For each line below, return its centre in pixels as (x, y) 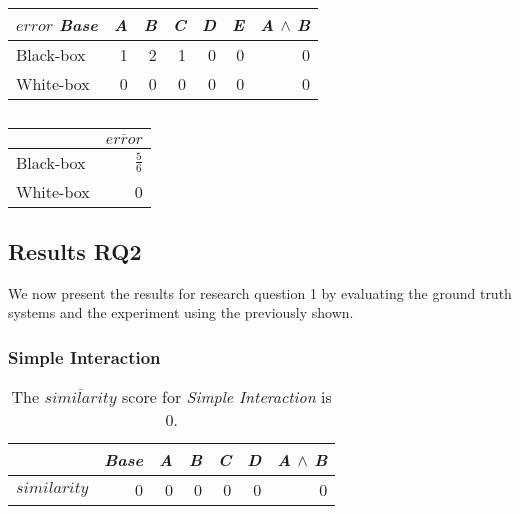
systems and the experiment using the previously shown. (181, 312)
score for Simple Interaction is (226, 397)
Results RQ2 (75, 250)
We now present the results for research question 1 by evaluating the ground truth (260, 292)
